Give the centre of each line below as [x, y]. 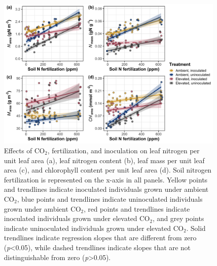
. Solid [196, 228]
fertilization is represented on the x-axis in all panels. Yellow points [106, 179]
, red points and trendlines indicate [137, 208]
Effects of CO [24, 150]
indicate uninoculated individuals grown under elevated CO [94, 228]
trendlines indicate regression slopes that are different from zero [100, 238]
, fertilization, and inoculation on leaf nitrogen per [124, 150]
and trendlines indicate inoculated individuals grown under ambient [106, 189]
